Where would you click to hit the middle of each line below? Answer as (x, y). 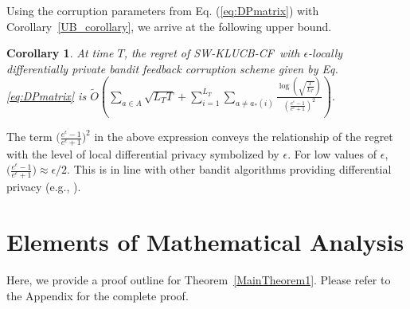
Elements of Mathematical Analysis (205, 242)
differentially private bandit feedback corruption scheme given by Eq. (172, 68)
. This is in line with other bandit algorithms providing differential (229, 169)
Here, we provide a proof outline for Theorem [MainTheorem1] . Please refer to (199, 280)
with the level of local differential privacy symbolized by (143, 153)
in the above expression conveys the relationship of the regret (244, 137)
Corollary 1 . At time (60, 53)
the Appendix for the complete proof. (98, 295)
